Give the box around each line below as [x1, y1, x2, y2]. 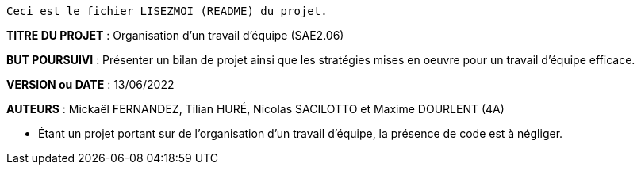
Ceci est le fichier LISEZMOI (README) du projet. [6, 5, 328, 17]
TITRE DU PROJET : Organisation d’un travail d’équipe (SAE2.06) [6, 28, 344, 42]
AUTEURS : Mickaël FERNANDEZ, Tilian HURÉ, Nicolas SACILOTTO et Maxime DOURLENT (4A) [6, 102, 505, 116]
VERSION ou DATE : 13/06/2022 [6, 78, 175, 91]
